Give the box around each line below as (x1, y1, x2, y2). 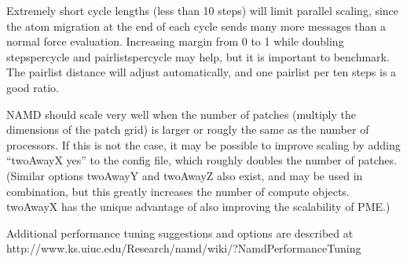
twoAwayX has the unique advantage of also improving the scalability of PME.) (6, 198, 390, 215)
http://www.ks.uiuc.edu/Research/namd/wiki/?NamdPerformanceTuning (6, 240, 361, 256)
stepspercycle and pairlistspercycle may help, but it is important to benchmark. (6, 48, 390, 65)
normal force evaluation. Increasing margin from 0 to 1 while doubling (6, 33, 344, 50)
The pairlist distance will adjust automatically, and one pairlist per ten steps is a (6, 64, 397, 80)
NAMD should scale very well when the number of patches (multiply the (6, 105, 356, 122)
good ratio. (6, 79, 59, 95)
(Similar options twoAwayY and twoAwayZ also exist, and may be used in (6, 167, 363, 183)
